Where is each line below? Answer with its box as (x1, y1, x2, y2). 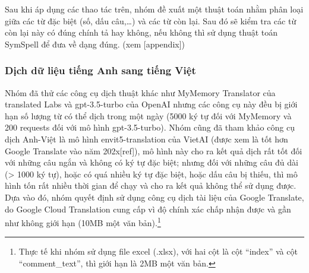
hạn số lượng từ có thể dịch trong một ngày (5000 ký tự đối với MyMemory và (5, 109, 292, 122)
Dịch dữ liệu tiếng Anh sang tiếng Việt (5, 63, 196, 78)
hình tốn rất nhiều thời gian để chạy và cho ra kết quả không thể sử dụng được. (5, 179, 297, 192)
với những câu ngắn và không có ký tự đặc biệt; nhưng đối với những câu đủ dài (5, 156, 298, 169)
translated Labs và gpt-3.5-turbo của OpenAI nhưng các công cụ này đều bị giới (5, 98, 298, 110)
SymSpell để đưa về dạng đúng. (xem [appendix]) (5, 37, 185, 50)
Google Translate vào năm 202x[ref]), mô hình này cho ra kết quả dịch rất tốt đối (5, 144, 302, 157)
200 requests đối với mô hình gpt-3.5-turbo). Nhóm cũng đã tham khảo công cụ (5, 121, 295, 134)
